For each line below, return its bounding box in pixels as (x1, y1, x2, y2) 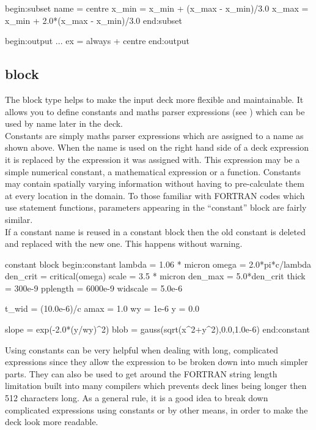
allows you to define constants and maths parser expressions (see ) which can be (5, 105, 305, 118)
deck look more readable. (5, 415, 98, 428)
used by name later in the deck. (5, 117, 123, 130)
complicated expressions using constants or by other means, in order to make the (5, 403, 308, 416)
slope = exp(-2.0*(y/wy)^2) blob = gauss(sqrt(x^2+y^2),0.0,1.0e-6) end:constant (5, 323, 310, 336)
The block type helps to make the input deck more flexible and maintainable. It (5, 92, 304, 105)
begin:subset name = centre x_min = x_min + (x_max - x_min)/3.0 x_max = (5, 2, 309, 14)
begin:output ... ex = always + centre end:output (5, 34, 189, 47)
